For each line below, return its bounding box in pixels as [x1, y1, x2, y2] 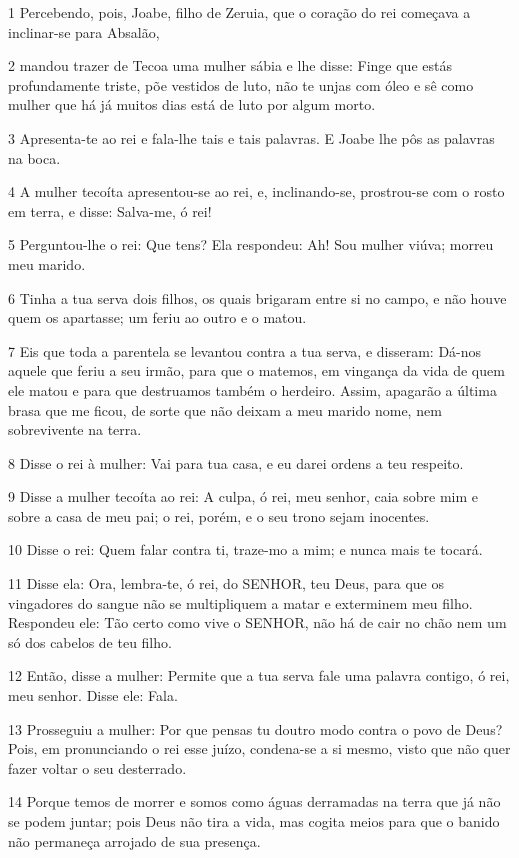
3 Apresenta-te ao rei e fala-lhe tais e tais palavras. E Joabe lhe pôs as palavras [8, 127, 495, 148]
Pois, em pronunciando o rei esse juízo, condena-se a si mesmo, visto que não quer [8, 738, 511, 759]
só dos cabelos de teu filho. [8, 631, 172, 652]
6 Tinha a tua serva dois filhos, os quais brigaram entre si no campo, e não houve [8, 287, 507, 308]
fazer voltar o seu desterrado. [8, 757, 187, 778]
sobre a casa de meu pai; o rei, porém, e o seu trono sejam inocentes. [8, 505, 430, 526]
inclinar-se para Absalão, [8, 21, 160, 42]
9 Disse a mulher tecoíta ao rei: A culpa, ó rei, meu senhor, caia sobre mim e [8, 486, 479, 507]
